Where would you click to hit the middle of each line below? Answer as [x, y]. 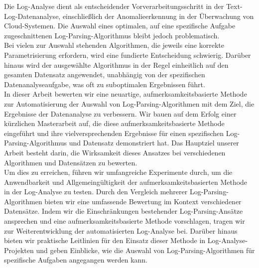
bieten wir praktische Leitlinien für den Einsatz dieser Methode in [105, 240]
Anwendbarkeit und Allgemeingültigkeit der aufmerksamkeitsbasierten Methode [126, 182]
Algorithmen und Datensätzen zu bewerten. [71, 162]
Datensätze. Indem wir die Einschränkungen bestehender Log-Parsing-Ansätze [124, 211]
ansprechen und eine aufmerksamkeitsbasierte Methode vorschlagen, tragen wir [125, 221]
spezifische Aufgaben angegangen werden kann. [76, 260]
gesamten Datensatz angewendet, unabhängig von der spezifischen [105, 74]
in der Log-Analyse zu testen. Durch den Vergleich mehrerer [96, 192]
